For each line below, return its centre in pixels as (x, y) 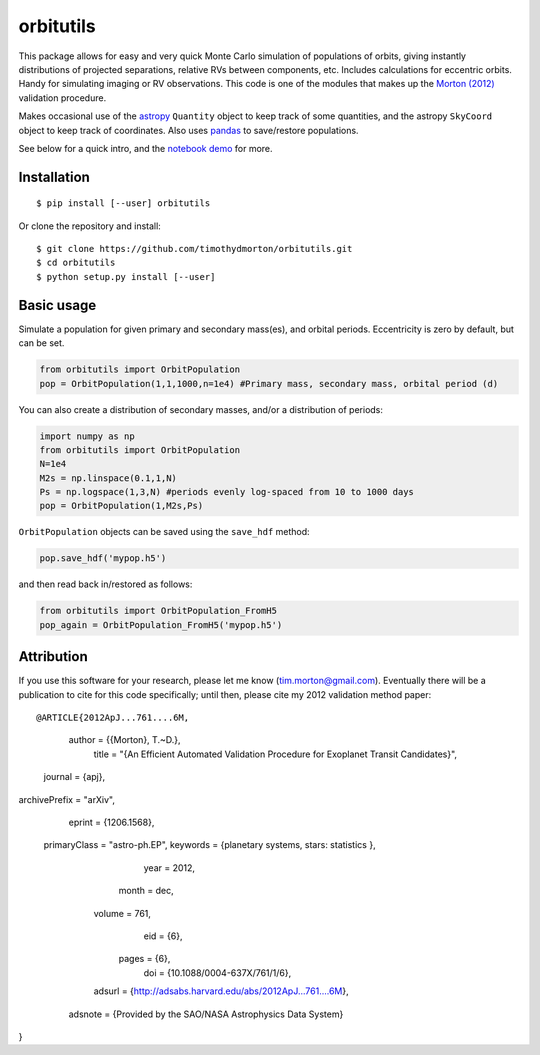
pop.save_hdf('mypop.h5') (103, 558)
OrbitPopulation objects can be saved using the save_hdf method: (164, 532)
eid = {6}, (163, 936)
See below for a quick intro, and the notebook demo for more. (146, 148)
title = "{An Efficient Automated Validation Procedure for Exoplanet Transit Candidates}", (275, 754)
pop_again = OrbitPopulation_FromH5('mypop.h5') (161, 624)
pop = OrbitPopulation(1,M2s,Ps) (121, 506)
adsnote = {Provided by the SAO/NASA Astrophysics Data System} (206, 1014)
